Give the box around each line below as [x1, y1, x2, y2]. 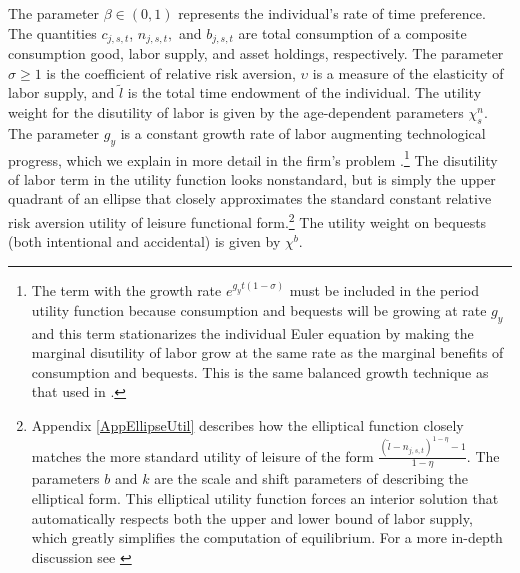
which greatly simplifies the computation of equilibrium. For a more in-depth [31, 527, 503, 548]
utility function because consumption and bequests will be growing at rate [31, 299, 487, 320]
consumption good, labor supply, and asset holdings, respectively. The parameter [8, 43, 504, 64]
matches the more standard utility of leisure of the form [31, 445, 374, 466]
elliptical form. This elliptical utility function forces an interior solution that [31, 487, 499, 508]
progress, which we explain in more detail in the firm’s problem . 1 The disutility [8, 146, 498, 170]
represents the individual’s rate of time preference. [178, 3, 486, 23]
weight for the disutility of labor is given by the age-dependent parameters [8, 102, 464, 123]
